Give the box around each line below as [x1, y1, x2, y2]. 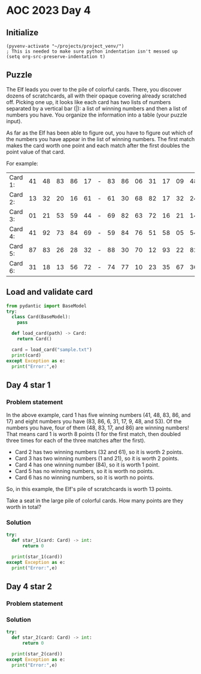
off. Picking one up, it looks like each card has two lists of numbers [6, 98, 171, 105]
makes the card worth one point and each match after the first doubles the [6, 142, 190, 149]
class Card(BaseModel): [11, 314, 71, 320]
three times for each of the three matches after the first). [6, 437, 145, 444]
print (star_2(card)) [11, 651, 63, 657]
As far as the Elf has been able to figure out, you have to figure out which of [6, 129, 193, 136]
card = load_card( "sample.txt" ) [11, 346, 93, 353]
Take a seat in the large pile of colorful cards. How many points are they [6, 497, 184, 504]
